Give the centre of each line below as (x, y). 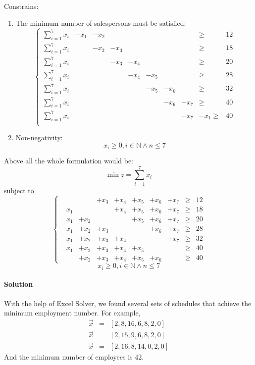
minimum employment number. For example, (72, 313)
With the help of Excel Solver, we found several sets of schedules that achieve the (128, 303)
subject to (19, 190)
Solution (19, 284)
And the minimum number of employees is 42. (74, 357)
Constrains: (21, 6)
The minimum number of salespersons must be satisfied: (101, 23)
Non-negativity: (39, 137)
